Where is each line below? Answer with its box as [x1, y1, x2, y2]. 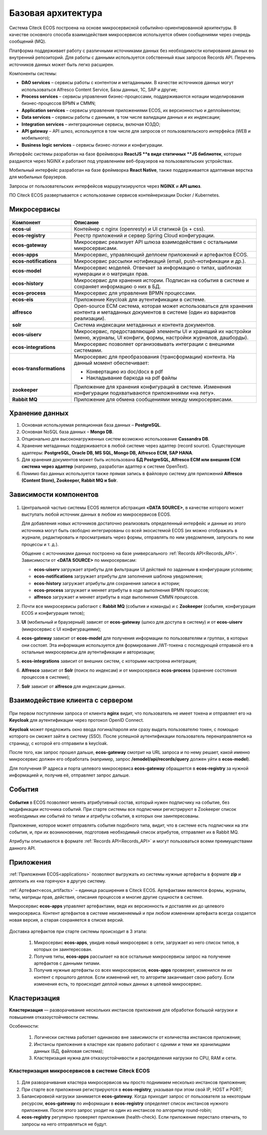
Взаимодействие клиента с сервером [9, 696, 133, 705]
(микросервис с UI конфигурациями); [21, 626, 101, 632]
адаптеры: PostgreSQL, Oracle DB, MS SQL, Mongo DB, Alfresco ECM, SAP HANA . [21, 449, 194, 455]
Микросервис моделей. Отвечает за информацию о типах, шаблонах [74, 264, 242, 271]
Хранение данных [9, 409, 69, 417]
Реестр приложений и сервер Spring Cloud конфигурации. [74, 232, 215, 239]
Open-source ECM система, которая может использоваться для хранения [74, 302, 253, 309]
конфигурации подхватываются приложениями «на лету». [74, 389, 215, 396]
